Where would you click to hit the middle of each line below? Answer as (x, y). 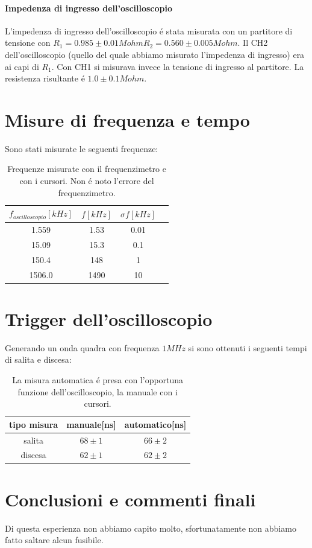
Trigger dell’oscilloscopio (109, 318)
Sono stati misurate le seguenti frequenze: (82, 148)
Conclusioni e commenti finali (130, 499)
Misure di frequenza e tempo (127, 119)
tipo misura (34, 424)
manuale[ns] (91, 424)
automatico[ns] (155, 424)
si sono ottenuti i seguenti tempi (248, 347)
